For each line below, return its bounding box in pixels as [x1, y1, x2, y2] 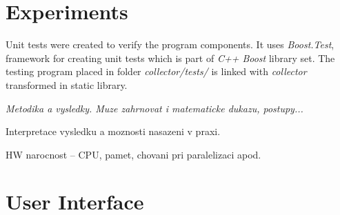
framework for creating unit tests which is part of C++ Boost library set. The [6, 50, 335, 65]
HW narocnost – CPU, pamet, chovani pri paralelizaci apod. [6, 147, 261, 161]
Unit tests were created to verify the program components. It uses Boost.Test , [6, 37, 334, 52]
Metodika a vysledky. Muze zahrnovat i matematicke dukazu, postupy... [6, 101, 303, 115]
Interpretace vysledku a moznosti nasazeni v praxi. [6, 124, 221, 139]
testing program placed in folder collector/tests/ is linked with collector [6, 64, 307, 79]
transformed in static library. [6, 77, 128, 92]
